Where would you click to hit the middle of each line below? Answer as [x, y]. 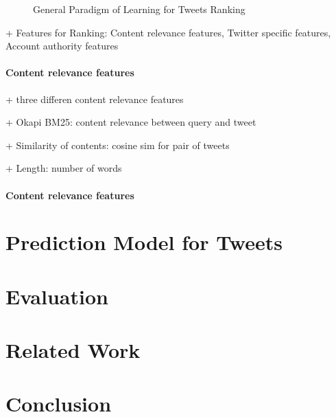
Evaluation [57, 296]
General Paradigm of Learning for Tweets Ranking [139, 9]
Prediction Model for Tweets [144, 242]
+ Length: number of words [64, 168]
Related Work [73, 350]
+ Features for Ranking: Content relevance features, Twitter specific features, [168, 32]
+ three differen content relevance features [95, 99]
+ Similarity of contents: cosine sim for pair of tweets [118, 145]
